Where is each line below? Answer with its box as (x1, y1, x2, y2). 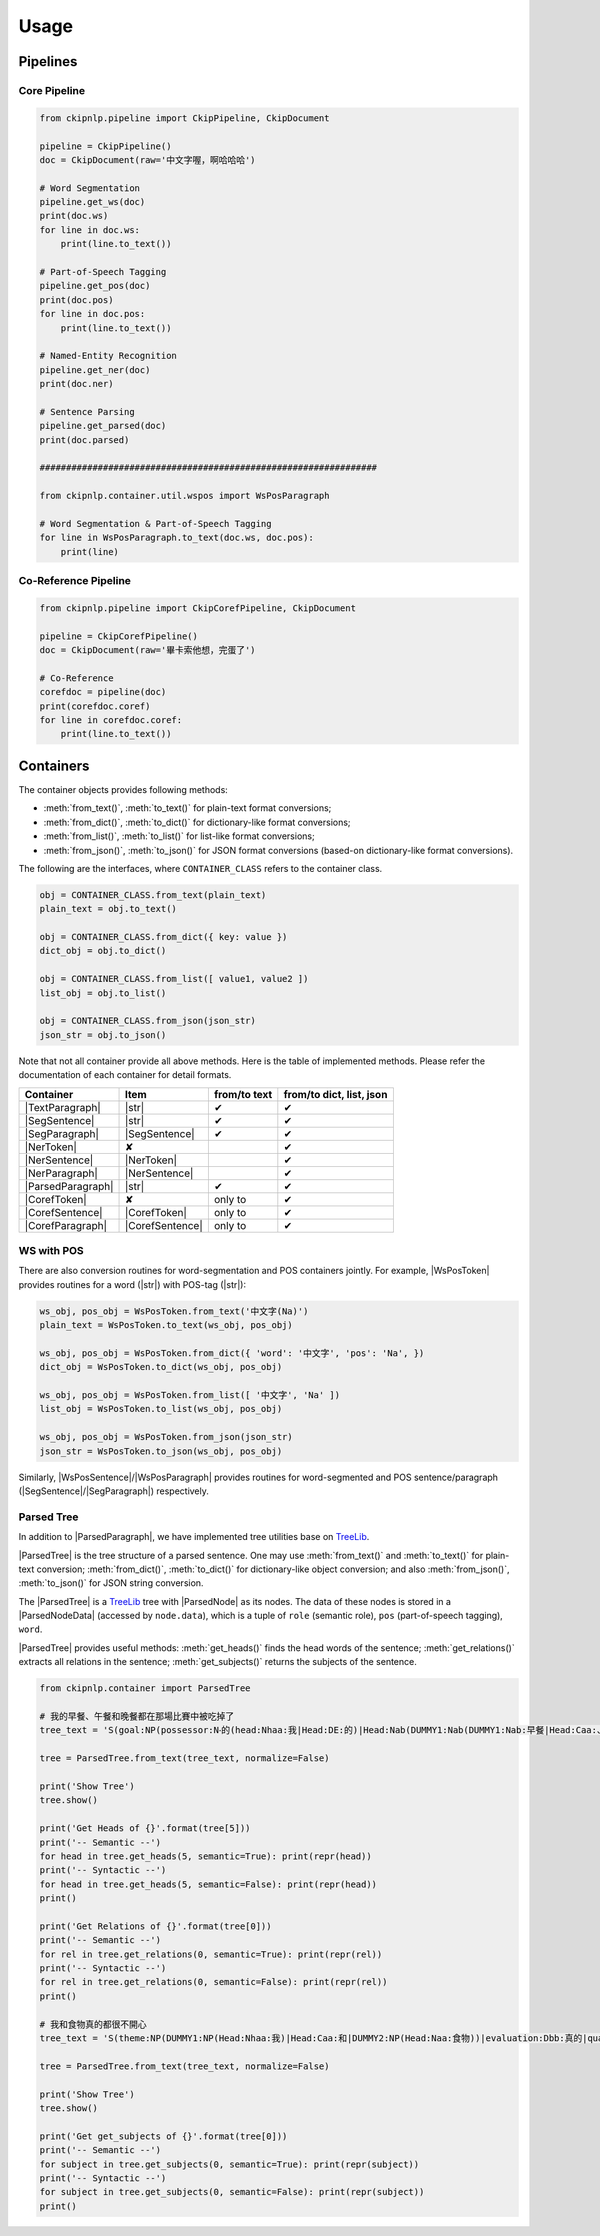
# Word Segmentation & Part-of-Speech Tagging (39, 518, 272, 530)
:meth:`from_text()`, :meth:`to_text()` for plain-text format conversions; (43, 802, 332, 814)
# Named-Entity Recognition (39, 350, 177, 362)
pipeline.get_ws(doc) (39, 196, 146, 208)
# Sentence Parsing (39, 406, 135, 417)
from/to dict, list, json (283, 1087, 388, 1101)
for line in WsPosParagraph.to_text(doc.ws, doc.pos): (39, 532, 314, 544)
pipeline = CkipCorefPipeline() (39, 630, 199, 642)
